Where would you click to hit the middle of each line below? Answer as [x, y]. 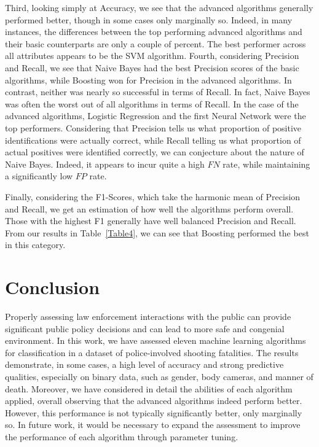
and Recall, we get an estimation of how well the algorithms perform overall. [149, 208]
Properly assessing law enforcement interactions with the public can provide [148, 316]
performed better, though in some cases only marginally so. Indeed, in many [149, 19]
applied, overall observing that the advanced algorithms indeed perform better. [154, 401]
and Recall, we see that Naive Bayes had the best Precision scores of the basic [152, 67]
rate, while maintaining [266, 164]
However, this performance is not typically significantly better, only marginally [154, 412]
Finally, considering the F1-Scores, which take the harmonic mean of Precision [153, 196]
